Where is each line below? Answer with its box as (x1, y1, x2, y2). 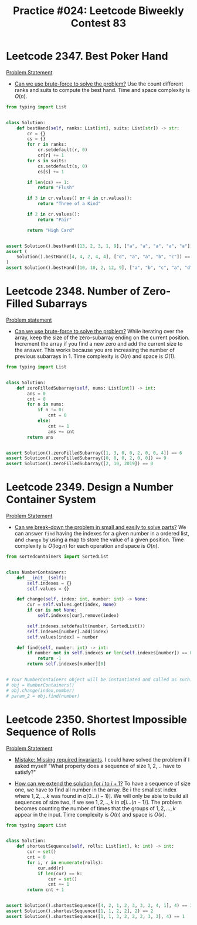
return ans (27, 434, 54, 440)
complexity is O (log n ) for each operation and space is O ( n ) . (14, 542, 159, 549)
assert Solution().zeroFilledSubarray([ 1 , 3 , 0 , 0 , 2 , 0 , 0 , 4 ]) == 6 (6, 450, 182, 456)
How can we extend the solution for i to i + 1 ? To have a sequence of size (14, 780, 191, 787)
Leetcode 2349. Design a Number (6, 480, 174, 494)
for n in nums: (27, 401, 64, 408)
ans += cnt (47, 429, 75, 435)
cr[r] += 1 (37, 152, 64, 159)
